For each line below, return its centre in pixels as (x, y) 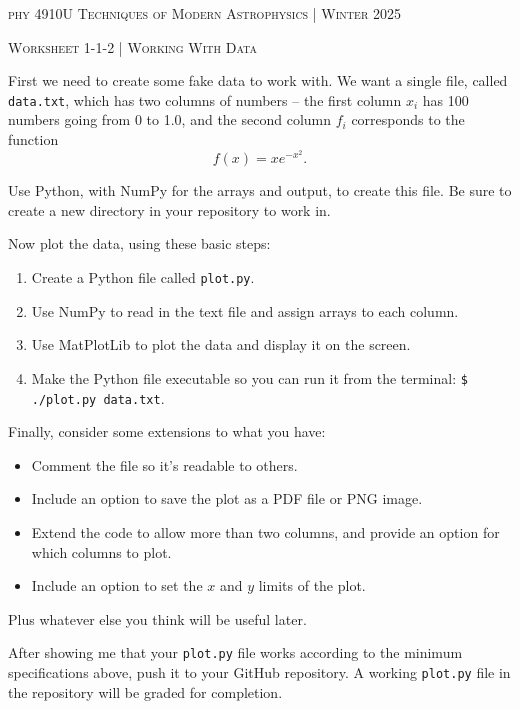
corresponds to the (408, 119)
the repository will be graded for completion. (145, 691)
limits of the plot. (312, 585)
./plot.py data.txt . (98, 397)
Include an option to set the (117, 585)
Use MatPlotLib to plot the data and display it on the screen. (221, 344)
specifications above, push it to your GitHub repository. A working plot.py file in (259, 672)
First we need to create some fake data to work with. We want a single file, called (258, 80)
